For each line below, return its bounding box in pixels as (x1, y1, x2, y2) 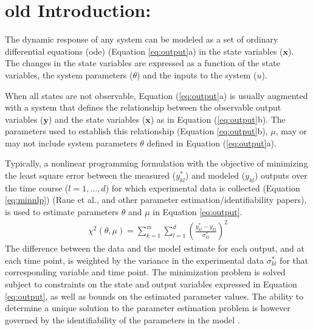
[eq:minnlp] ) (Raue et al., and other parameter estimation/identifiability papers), (5, 193, 307, 206)
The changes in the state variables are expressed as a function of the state (5, 57, 280, 69)
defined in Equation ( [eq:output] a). (146, 136, 277, 149)
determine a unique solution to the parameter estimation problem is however (5, 301, 291, 314)
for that (280, 253, 309, 266)
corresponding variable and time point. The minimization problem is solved (5, 266, 286, 278)
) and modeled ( (185, 169, 246, 182)
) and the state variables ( (49, 112, 146, 125)
